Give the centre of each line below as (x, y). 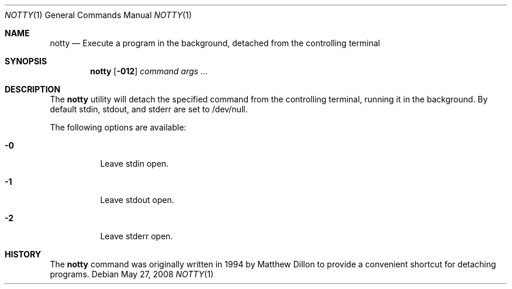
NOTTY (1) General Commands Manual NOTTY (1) (98, 15)
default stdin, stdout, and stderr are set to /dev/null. (149, 109)
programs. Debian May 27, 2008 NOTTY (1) (132, 274)
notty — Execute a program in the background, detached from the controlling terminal (215, 43)
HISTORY (23, 254)
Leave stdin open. (134, 164)
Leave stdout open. (137, 200)
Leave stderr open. (136, 236)
